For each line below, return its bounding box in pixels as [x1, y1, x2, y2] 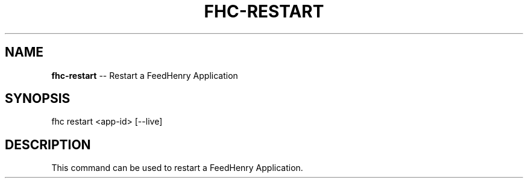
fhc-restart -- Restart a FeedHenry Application [51, 70, 238, 81]
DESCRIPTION [5, 137, 91, 152]
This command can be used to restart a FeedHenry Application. [51, 163, 303, 173]
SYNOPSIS [5, 91, 71, 107]
